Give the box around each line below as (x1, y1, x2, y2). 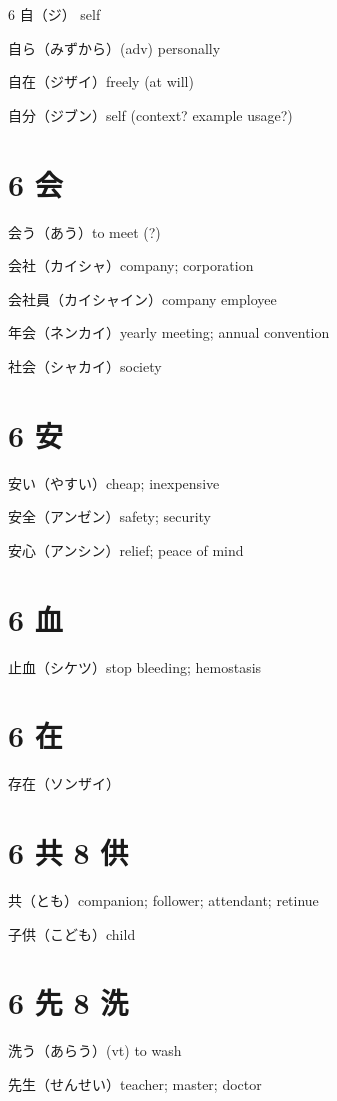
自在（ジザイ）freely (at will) (8, 71, 194, 92)
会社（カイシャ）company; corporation (8, 255, 254, 276)
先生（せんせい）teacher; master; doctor (8, 1073, 262, 1094)
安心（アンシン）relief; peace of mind (8, 539, 244, 560)
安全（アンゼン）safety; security (8, 506, 212, 527)
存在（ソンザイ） (8, 773, 120, 794)
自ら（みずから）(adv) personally (8, 37, 221, 58)
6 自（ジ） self (8, 4, 101, 24)
